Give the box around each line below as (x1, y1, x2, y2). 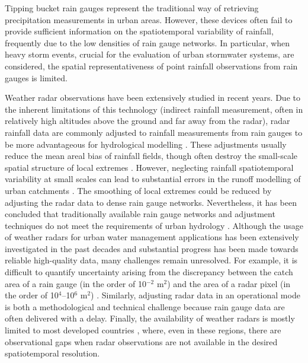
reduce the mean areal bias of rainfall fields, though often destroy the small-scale (5, 149, 298, 162)
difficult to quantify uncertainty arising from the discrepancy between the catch (5, 266, 293, 278)
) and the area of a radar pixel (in (167, 277, 291, 289)
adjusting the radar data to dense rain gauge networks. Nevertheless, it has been (5, 196, 297, 208)
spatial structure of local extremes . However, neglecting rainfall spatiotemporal (5, 161, 294, 173)
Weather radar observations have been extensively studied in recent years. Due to (5, 91, 300, 104)
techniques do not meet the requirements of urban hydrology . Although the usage (5, 219, 304, 231)
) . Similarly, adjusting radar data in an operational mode (91, 289, 300, 301)
